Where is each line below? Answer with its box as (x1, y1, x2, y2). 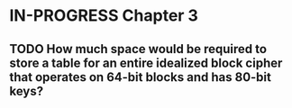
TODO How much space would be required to (9, 41, 268, 57)
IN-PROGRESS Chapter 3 (9, 5, 198, 26)
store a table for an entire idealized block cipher (9, 55, 283, 70)
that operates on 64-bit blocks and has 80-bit (9, 69, 272, 85)
